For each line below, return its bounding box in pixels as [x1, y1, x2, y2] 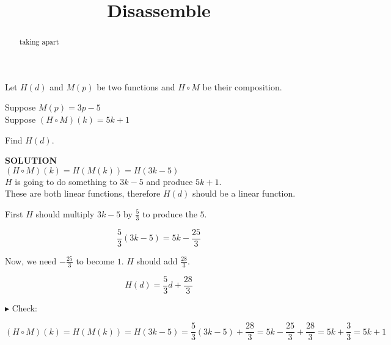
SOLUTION [5, 154, 57, 167]
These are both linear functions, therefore [5, 187, 161, 200]
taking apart [19, 37, 59, 47]
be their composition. [202, 80, 282, 93]
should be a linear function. [192, 187, 296, 200]
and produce [146, 175, 193, 187]
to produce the [142, 207, 197, 220]
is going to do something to [15, 175, 117, 187]
